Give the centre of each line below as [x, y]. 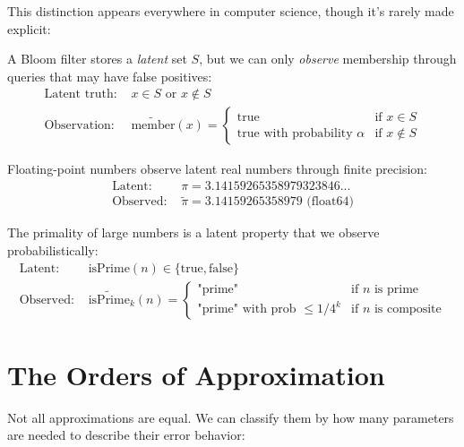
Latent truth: [81, 95]
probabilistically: [53, 249]
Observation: [79, 126]
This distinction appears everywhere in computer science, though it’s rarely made [231, 11]
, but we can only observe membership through [328, 59]
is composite [408, 309]
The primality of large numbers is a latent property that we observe [193, 232]
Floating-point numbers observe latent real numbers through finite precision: [217, 169]
